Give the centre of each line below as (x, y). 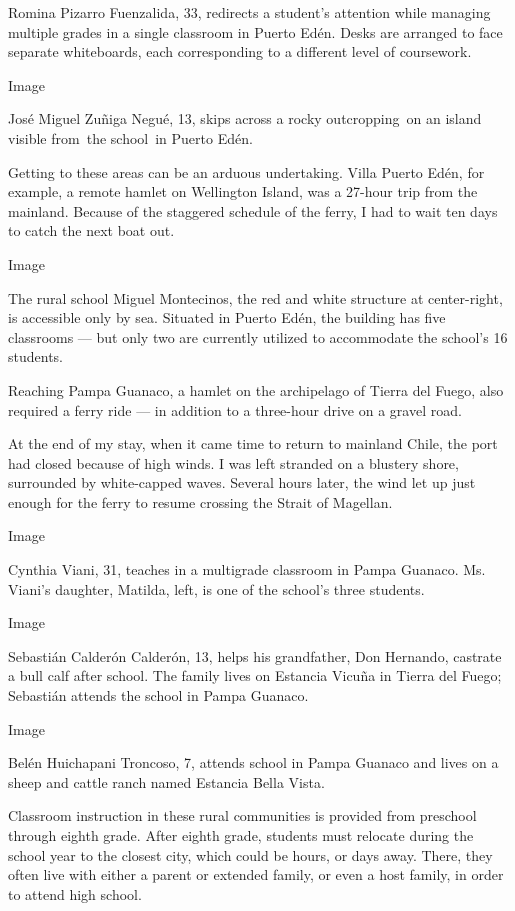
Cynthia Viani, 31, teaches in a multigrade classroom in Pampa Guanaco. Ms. (247, 569)
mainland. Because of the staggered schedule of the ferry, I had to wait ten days (253, 210)
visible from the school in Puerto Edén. (130, 137)
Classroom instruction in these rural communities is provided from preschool (242, 815)
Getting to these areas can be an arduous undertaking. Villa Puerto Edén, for (246, 171)
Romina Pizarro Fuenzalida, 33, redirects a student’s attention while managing (249, 12)
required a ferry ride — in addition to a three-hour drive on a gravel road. (235, 409)
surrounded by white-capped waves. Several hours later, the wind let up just (242, 482)
